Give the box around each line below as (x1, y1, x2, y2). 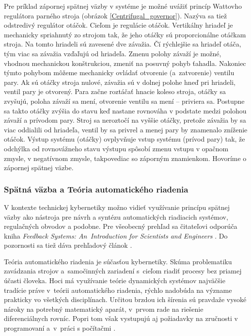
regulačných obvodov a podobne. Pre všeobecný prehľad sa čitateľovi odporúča (4, 221, 237, 231)
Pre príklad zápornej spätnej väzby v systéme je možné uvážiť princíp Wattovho (4, 1, 242, 11)
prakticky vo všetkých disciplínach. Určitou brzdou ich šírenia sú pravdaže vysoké (4, 294, 247, 304)
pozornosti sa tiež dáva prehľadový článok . (4, 240, 132, 250)
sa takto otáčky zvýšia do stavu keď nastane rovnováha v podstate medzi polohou (4, 105, 247, 115)
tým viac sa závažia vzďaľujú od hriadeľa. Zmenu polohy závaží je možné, (4, 48, 221, 58)
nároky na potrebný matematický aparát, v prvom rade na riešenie (4, 304, 204, 314)
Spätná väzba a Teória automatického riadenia (4, 183, 188, 195)
